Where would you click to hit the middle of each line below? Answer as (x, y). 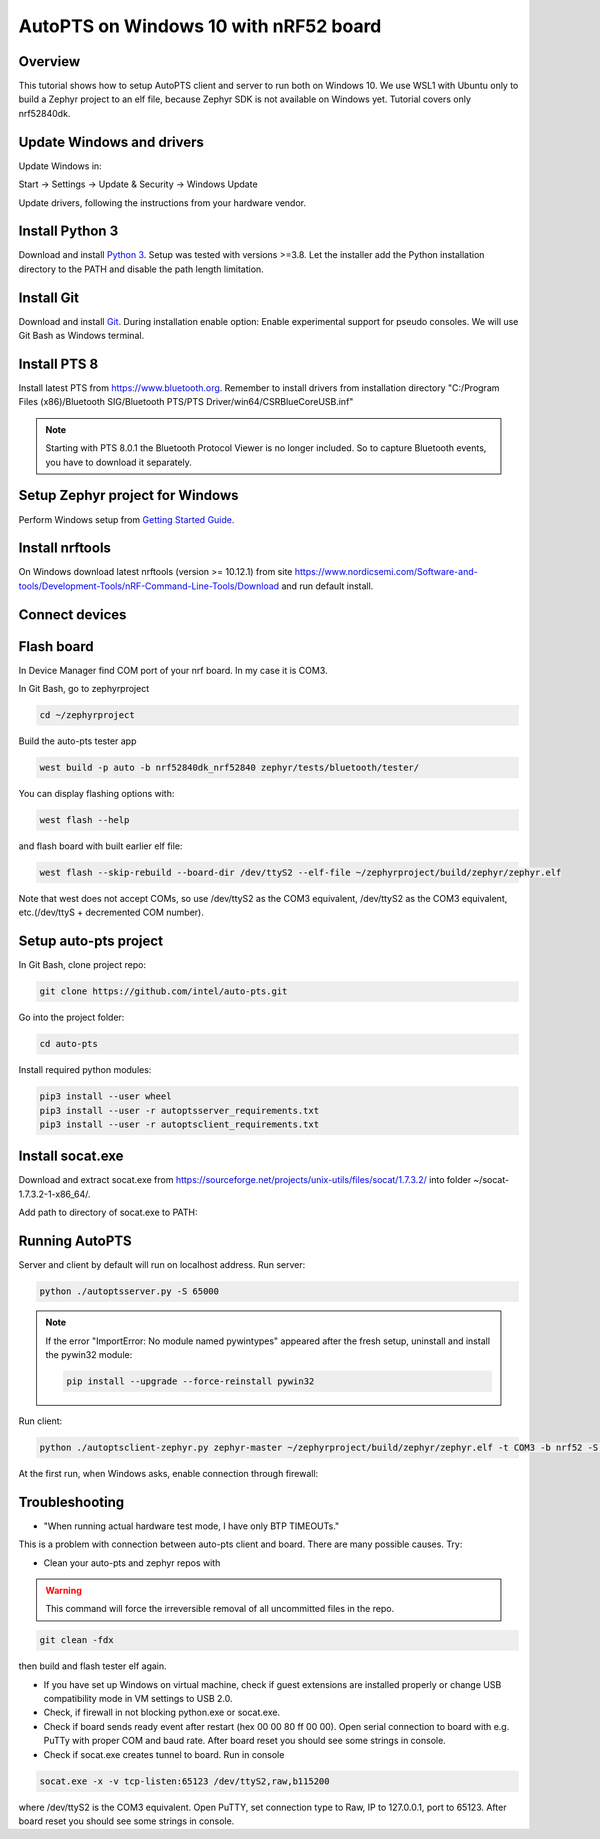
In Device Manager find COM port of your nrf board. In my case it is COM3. (173, 670)
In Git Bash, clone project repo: (82, 965)
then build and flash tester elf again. (92, 1666)
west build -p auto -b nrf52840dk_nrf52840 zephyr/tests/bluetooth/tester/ (229, 768)
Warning (63, 1590)
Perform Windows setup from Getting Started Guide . (126, 519)
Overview (49, 61)
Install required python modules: (85, 1070)
